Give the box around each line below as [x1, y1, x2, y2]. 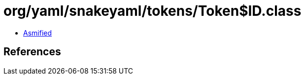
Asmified [23, 28, 52, 37]
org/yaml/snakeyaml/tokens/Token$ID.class [3, 2, 302, 19]
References [3, 45, 61, 58]
